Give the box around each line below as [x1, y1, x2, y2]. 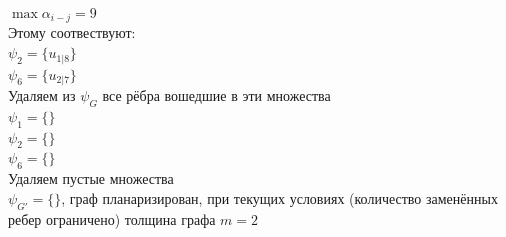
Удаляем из [8, 84, 76, 105]
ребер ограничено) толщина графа [8, 208, 216, 229]
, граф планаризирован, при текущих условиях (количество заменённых [61, 187, 498, 208]
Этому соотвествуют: [8, 22, 136, 43]
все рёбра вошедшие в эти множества [102, 84, 331, 105]
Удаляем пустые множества [8, 168, 174, 189]
